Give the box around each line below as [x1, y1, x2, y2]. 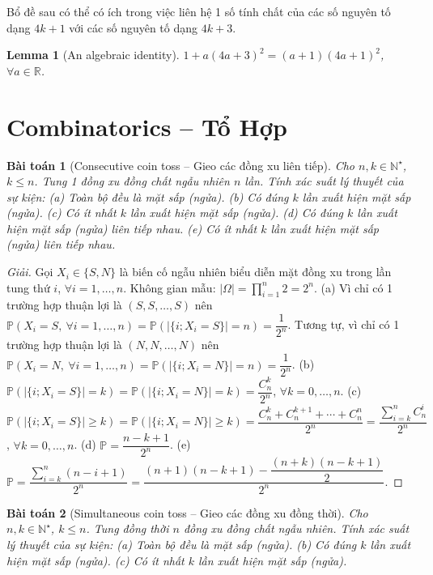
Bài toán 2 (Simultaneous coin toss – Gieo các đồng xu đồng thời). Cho [6, 504, 368, 521]
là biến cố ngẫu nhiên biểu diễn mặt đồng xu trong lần [119, 263, 392, 280]
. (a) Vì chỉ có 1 [313, 279, 393, 296]
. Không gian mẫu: [123, 279, 216, 296]
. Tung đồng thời [86, 520, 169, 537]
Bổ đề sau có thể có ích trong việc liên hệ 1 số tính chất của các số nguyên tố [6, 3, 391, 19]
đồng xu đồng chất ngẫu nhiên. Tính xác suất [183, 520, 410, 537]
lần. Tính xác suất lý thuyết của [244, 172, 404, 190]
